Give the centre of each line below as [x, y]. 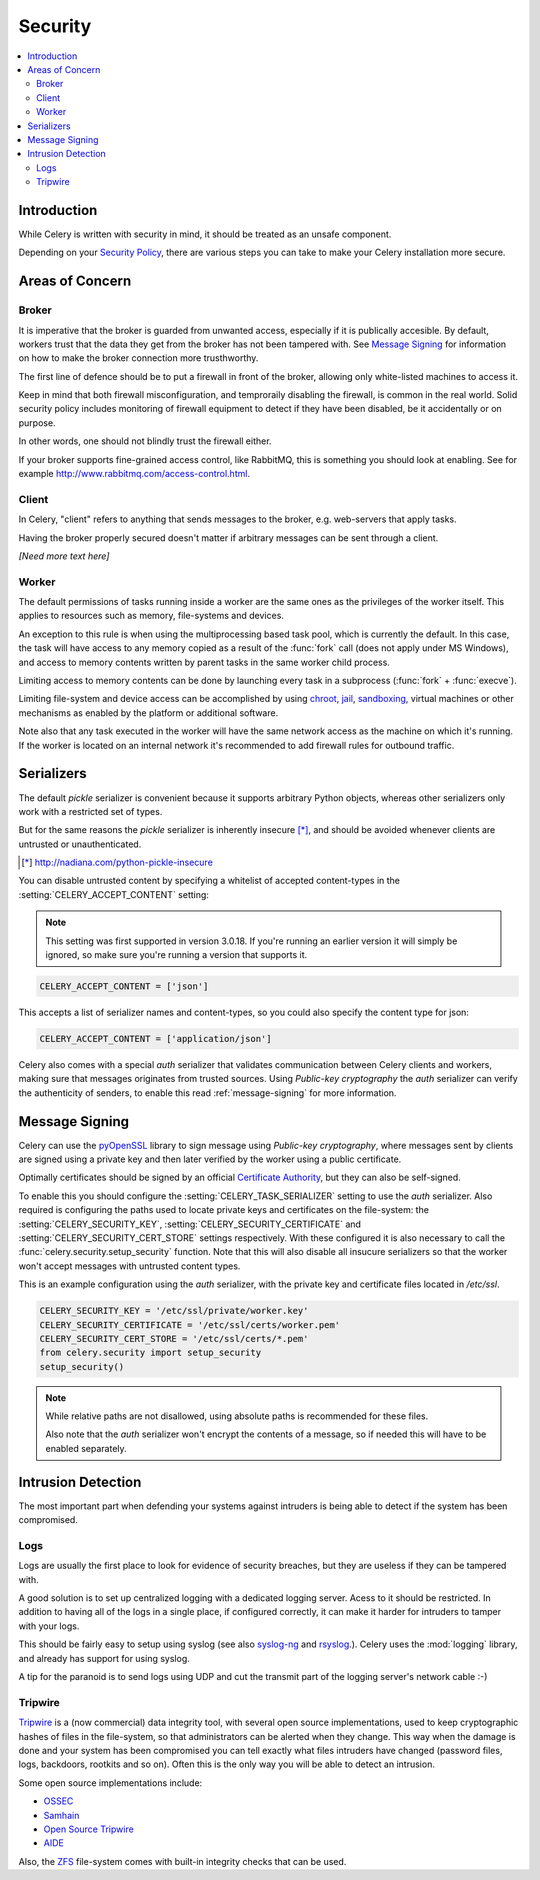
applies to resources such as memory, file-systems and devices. [151, 616]
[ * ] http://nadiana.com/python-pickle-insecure [117, 862]
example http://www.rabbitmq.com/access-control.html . [134, 474]
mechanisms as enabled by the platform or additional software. [148, 712]
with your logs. [49, 1626]
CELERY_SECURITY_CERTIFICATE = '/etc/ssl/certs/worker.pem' [190, 1324]
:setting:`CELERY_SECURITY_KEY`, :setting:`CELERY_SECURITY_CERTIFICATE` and [190, 1224]
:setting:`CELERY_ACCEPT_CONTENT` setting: [114, 894]
